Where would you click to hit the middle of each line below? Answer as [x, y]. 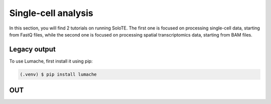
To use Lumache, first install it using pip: [51, 61]
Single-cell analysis [51, 13]
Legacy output [33, 49]
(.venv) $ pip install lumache [58, 74]
